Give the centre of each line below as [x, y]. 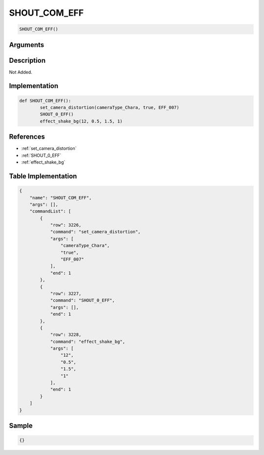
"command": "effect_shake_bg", [88, 341]
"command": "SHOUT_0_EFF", [82, 300]
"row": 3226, [66, 225]
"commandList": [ [50, 211]
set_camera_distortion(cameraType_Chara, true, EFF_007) [110, 108]
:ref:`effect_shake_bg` [43, 162]
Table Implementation [43, 176]
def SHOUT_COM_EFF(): [45, 101]
